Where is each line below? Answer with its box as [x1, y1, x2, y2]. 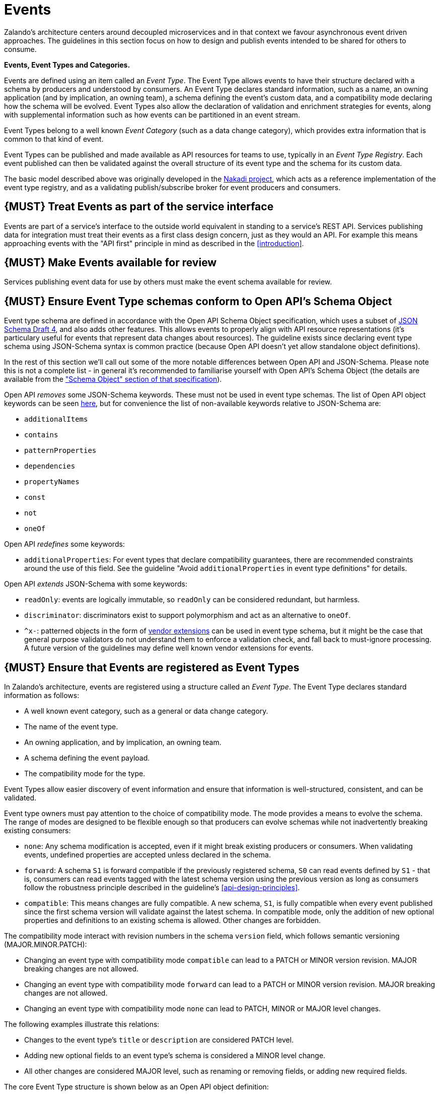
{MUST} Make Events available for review [4, 256, 217, 269]
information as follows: [4, 691, 80, 700]
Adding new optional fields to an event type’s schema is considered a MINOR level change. [24, 1051, 326, 1060]
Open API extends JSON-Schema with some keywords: [4, 580, 188, 589]
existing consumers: [4, 826, 71, 835]
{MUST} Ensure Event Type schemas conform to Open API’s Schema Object [4, 295, 392, 308]
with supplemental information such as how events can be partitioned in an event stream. [4, 110, 300, 119]
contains [24, 431, 58, 439]
